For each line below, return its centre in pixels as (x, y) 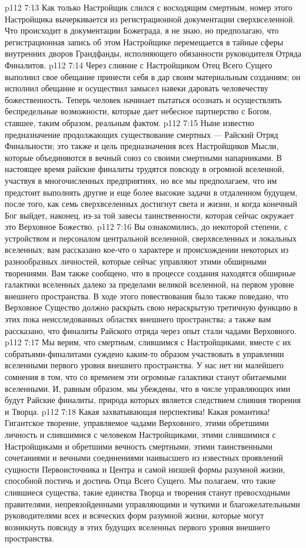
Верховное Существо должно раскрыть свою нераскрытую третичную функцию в (151, 307)
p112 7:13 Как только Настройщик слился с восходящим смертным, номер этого (149, 7)
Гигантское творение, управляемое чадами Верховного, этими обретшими (137, 423)
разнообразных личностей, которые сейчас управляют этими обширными (136, 261)
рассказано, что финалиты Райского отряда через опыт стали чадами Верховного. (151, 330)
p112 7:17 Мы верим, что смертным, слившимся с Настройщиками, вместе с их (148, 342)
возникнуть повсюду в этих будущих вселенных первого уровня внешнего (137, 526)
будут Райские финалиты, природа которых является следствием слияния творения (153, 400)
